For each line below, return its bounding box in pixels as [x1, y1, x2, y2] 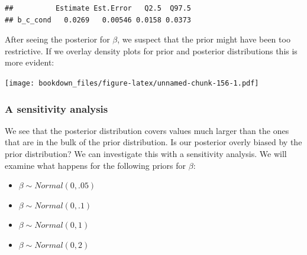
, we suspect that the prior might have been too [117, 33, 290, 45]
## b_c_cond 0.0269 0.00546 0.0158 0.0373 [5, 15, 191, 24]
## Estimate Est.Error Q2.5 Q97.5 [5, 4, 191, 12]
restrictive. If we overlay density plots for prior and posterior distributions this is [5, 44, 298, 57]
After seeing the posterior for [5, 33, 110, 45]
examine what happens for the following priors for [5, 159, 186, 171]
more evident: [5, 56, 54, 68]
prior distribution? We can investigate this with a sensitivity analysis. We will [5, 148, 287, 160]
